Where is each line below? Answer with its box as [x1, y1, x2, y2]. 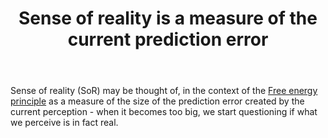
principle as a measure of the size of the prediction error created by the [10, 95, 305, 107]
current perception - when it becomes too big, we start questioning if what [10, 106, 318, 118]
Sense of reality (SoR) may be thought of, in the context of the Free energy [10, 85, 318, 97]
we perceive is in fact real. [10, 117, 119, 129]
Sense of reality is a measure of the [18, 7, 318, 30]
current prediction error [67, 28, 269, 51]
